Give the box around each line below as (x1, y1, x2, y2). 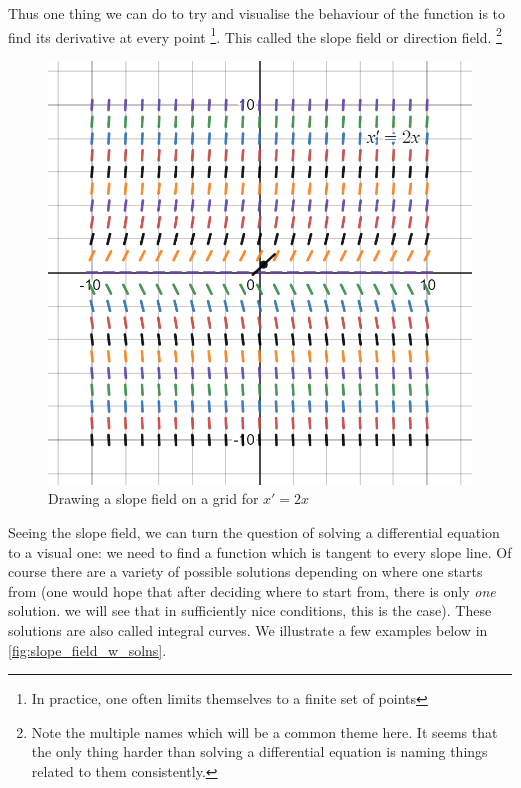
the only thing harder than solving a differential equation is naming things (31, 741, 488, 762)
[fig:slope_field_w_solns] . (8, 639, 167, 660)
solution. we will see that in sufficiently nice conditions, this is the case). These (8, 600, 492, 621)
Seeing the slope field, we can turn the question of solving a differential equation (8, 522, 500, 543)
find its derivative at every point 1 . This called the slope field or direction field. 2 (8, 23, 502, 47)
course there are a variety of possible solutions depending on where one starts (8, 561, 483, 582)
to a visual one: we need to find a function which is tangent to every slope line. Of (8, 541, 512, 562)
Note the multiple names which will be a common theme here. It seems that (31, 721, 498, 742)
